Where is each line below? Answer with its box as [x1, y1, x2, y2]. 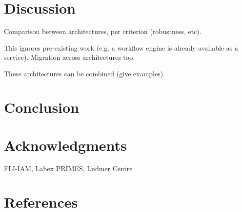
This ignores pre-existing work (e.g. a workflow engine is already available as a [4, 42, 239, 53]
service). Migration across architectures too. [4, 52, 135, 62]
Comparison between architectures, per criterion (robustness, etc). [4, 26, 202, 36]
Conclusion [4, 97, 80, 117]
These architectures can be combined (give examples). [4, 68, 165, 78]
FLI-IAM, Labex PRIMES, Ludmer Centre [4, 163, 133, 173]
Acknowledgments [4, 135, 127, 155]
